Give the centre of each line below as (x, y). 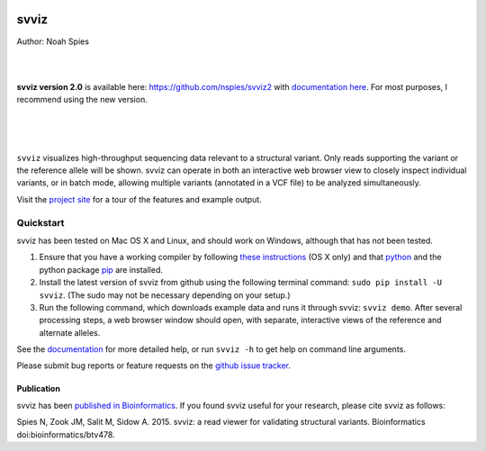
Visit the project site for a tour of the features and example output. (139, 199)
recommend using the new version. (82, 100)
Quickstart (40, 222)
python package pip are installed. (101, 269)
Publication (38, 389)
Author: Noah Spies (53, 41)
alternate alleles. (70, 332)
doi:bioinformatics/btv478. (66, 434)
